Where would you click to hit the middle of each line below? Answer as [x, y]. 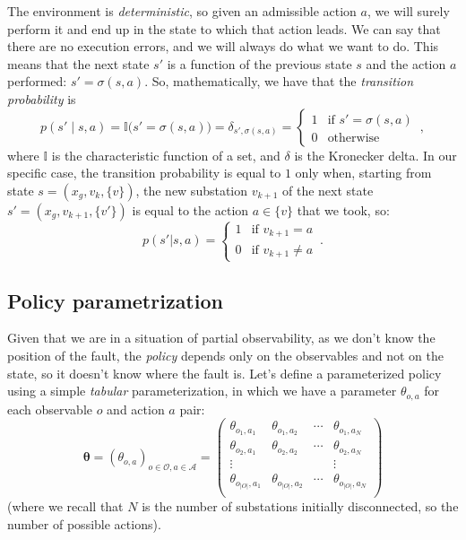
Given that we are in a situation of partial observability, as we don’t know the [221, 338]
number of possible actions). [84, 523]
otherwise [354, 138]
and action [136, 409]
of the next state [328, 190]
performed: [37, 81]
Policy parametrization [115, 300]
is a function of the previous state [259, 63]
